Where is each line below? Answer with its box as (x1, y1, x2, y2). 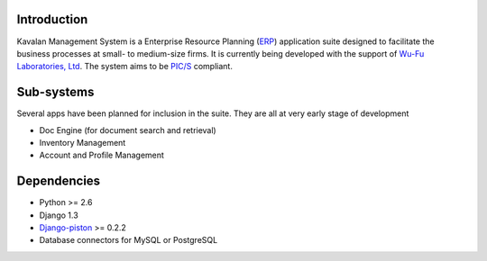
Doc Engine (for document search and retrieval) (39, 124, 216, 135)
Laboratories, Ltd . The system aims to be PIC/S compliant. (16, 61, 234, 72)
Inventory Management (39, 137, 126, 148)
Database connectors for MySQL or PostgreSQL (39, 235, 218, 246)
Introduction (16, 12, 88, 27)
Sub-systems (16, 85, 95, 100)
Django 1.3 (39, 210, 78, 220)
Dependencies (16, 174, 101, 189)
